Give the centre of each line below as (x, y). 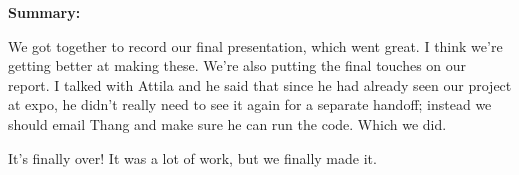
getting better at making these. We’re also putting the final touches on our (237, 65)
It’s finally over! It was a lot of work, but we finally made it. (192, 157)
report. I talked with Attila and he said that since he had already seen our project (260, 84)
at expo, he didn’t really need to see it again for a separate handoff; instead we (250, 104)
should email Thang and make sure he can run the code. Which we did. (227, 123)
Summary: (44, 12)
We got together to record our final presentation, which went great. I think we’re (255, 45)
